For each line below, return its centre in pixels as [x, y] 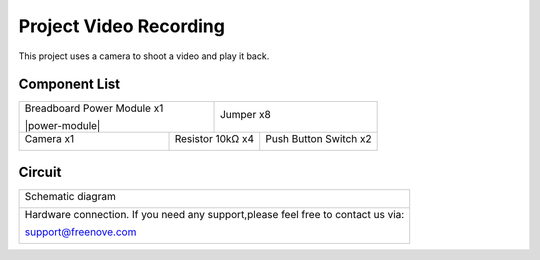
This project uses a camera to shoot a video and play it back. [144, 56]
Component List [69, 84]
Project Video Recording [121, 26]
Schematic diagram [70, 196]
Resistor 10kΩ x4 [214, 139]
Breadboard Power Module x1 [94, 108]
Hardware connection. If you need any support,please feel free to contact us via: [214, 214]
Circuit [40, 171]
